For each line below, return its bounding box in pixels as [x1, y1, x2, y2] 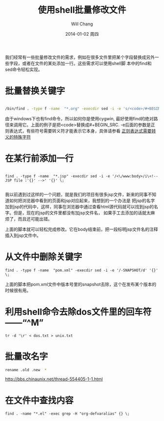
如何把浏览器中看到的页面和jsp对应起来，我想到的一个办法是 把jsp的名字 [9, 198, 155, 203]
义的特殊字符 [5, 134, 31, 140]
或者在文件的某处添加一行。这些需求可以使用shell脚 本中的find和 [21, 60, 152, 66]
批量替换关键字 [5, 86, 65, 97]
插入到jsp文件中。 [5, 232, 41, 238]
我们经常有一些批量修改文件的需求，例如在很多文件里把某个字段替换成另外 [5, 54, 155, 60]
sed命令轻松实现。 [5, 66, 43, 72]
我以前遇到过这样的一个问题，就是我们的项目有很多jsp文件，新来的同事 [5, 191, 148, 197]
